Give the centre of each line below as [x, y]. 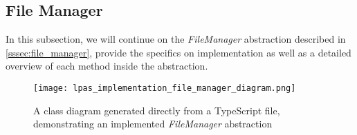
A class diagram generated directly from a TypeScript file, [157, 110]
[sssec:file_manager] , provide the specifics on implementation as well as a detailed [178, 52]
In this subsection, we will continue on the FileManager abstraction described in [176, 39]
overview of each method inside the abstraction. [107, 66]
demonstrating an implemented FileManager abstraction [153, 124]
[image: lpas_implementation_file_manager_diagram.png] [165, 88]
